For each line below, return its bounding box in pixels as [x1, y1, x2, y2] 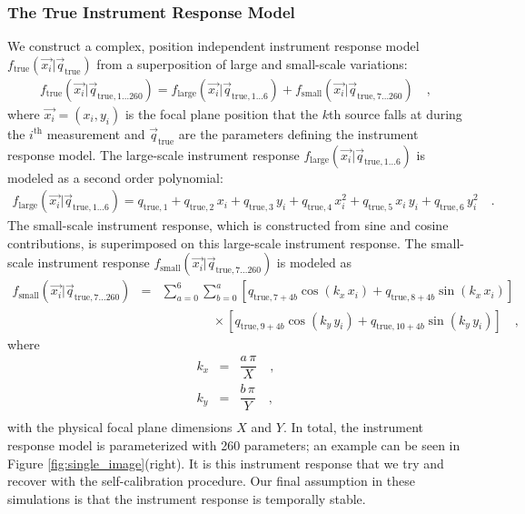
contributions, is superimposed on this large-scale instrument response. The [7, 233, 427, 252]
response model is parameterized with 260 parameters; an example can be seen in [7, 435, 461, 454]
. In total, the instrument [282, 418, 424, 437]
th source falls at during [329, 104, 462, 123]
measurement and [46, 124, 145, 143]
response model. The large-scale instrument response [7, 145, 300, 164]
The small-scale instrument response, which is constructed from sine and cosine [7, 216, 449, 235]
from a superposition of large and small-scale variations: [96, 54, 408, 73]
